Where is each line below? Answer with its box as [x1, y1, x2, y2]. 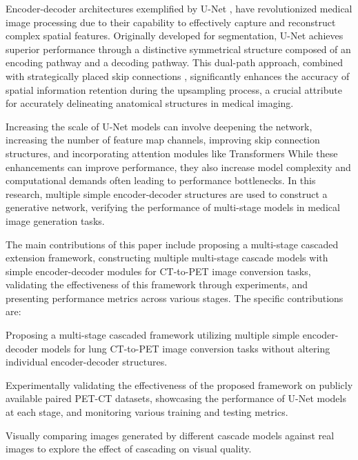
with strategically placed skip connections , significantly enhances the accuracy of [6, 68, 350, 83]
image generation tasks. [6, 213, 105, 228]
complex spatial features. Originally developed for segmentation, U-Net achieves [6, 28, 344, 43]
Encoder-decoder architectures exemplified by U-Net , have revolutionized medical [6, 1, 352, 15]
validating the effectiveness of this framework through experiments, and [6, 277, 308, 292]
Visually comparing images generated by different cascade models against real [6, 428, 335, 442]
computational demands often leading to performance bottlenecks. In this [6, 173, 316, 188]
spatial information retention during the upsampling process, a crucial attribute [6, 82, 342, 97]
